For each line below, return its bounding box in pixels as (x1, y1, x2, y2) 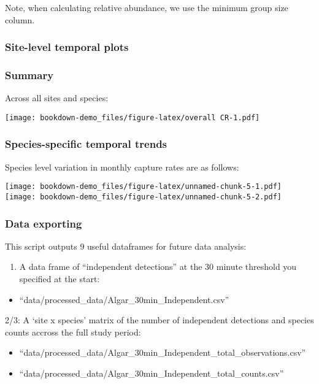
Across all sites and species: (5, 91, 109, 104)
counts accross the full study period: (5, 325, 141, 338)
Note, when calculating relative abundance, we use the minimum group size (5, 1, 288, 13)
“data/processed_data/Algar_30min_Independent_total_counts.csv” (19, 367, 284, 379)
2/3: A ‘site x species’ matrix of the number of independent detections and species (5, 313, 314, 326)
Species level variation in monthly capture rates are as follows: (5, 160, 239, 173)
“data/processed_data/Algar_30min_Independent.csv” (19, 293, 229, 305)
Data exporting (5, 215, 82, 231)
